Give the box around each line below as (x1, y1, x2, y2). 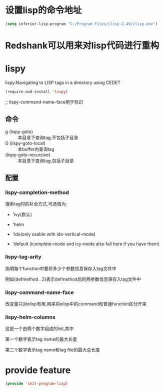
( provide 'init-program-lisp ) (5, 381, 68, 386)
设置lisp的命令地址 (5, 4, 82, 16)
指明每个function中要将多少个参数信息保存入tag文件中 (5, 265, 116, 271)
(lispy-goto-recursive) (5, 151, 50, 157)
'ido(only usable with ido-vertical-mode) (12, 231, 96, 237)
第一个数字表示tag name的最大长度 (5, 336, 77, 342)
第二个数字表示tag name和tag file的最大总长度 (5, 347, 100, 353)
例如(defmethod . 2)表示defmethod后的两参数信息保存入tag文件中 (5, 276, 141, 282)
